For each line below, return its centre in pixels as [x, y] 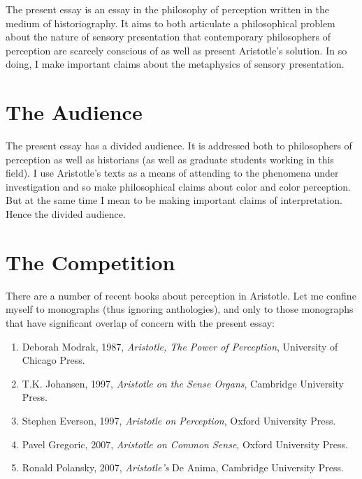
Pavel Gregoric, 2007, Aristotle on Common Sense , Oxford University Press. [185, 444]
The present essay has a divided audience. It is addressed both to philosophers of [179, 146]
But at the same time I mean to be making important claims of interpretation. [174, 200]
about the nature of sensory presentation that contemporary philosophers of [168, 37]
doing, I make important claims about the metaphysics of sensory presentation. [175, 64]
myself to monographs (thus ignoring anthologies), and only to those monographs [180, 309]
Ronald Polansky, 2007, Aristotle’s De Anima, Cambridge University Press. [183, 467]
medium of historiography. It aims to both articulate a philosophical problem [171, 23]
